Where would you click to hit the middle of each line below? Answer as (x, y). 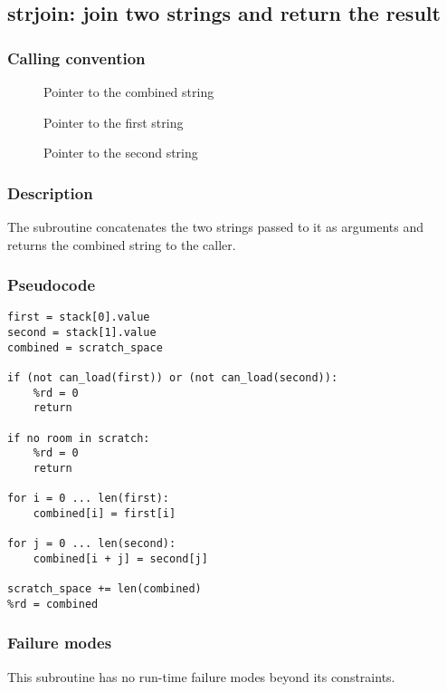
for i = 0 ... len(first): (88, 499)
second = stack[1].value (82, 333)
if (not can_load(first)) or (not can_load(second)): (173, 378)
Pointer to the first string (114, 122)
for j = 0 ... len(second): (92, 544)
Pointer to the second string (121, 153)
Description (50, 192)
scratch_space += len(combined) (105, 589)
